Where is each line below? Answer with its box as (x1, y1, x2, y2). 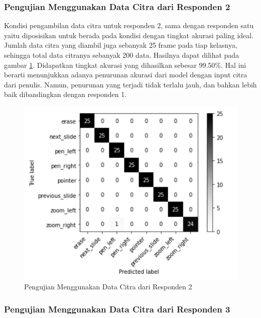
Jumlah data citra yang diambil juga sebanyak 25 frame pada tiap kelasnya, (4, 40, 237, 50)
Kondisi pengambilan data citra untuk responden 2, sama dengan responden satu (4, 20, 254, 31)
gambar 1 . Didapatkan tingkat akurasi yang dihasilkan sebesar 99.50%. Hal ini (4, 59, 246, 70)
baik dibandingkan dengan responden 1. (4, 89, 127, 99)
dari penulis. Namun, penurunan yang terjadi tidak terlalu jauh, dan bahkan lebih (4, 79, 257, 89)
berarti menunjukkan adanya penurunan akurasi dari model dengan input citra (4, 69, 247, 80)
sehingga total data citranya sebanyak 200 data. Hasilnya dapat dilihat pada (4, 50, 239, 60)
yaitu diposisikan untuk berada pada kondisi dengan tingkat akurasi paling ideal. (4, 30, 254, 40)
